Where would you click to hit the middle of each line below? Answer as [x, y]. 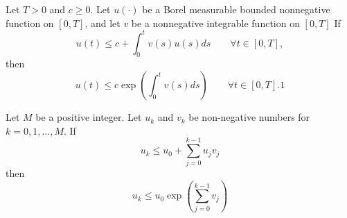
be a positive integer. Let [89, 117]
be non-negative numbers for [249, 117]
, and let [103, 23]
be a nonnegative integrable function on [215, 23]
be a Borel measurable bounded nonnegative [236, 9]
